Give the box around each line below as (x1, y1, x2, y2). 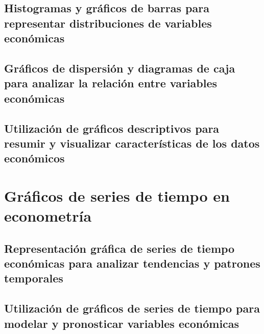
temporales (4, 270, 63, 286)
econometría (4, 205, 92, 226)
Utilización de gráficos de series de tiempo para (4, 300, 260, 316)
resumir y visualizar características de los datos (4, 135, 260, 151)
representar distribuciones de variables (4, 15, 212, 31)
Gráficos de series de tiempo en (4, 185, 230, 206)
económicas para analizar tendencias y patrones (4, 255, 260, 271)
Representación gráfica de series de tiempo (4, 240, 235, 256)
